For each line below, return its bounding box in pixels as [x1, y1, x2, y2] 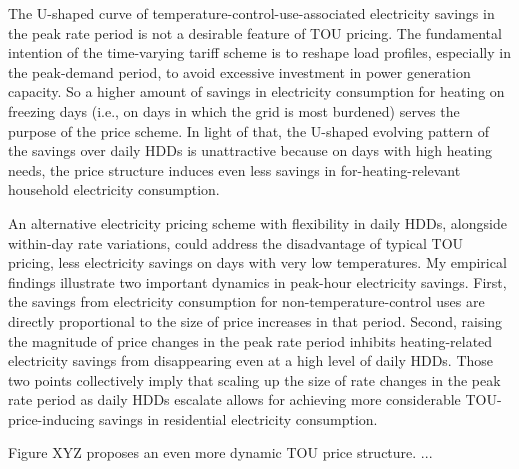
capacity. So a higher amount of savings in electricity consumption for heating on [8, 81, 505, 102]
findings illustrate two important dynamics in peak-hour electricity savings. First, [8, 271, 507, 292]
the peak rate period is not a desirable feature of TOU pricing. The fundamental [8, 22, 502, 43]
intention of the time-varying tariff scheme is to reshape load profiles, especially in [8, 42, 511, 63]
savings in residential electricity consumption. [99, 408, 378, 429]
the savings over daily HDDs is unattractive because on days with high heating [8, 140, 492, 161]
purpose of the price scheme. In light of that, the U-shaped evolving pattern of [8, 120, 490, 141]
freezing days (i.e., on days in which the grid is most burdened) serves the [8, 100, 460, 121]
